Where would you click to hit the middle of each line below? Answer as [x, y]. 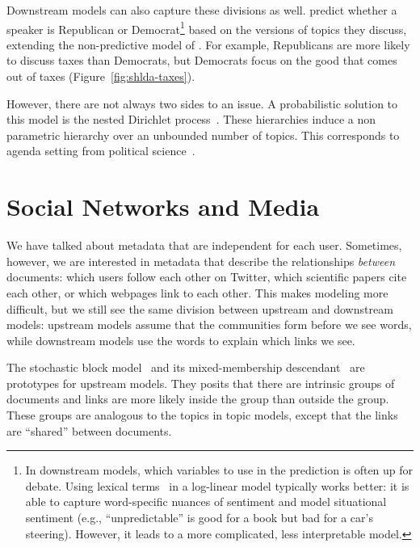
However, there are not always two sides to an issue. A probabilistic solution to [202, 103]
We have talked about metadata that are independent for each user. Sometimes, [204, 245]
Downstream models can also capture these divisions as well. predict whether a [202, 10]
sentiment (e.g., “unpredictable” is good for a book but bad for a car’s [199, 518]
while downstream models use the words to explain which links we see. [181, 340]
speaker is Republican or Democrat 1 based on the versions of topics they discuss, [207, 27]
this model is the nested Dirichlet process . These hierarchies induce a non [191, 119]
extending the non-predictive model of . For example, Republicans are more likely [208, 44]
